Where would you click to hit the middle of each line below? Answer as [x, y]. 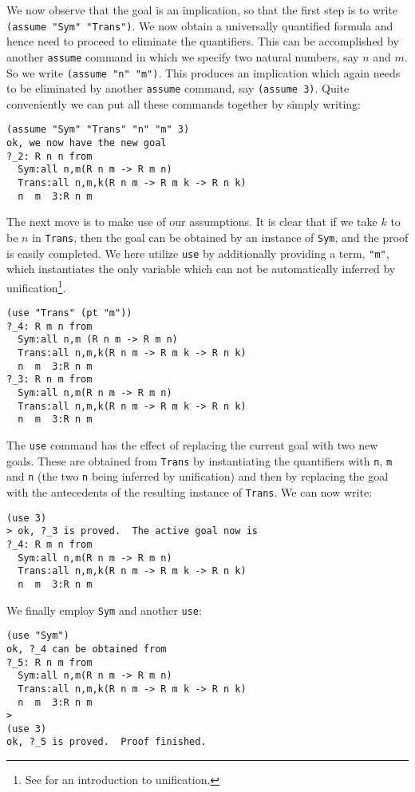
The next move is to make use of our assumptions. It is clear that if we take [192, 222]
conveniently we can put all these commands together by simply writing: [184, 103]
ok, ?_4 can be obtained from [87, 649]
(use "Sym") [38, 636]
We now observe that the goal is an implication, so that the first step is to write [202, 10]
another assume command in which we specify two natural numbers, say [183, 56]
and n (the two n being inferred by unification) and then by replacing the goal [198, 476]
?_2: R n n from [49, 156]
